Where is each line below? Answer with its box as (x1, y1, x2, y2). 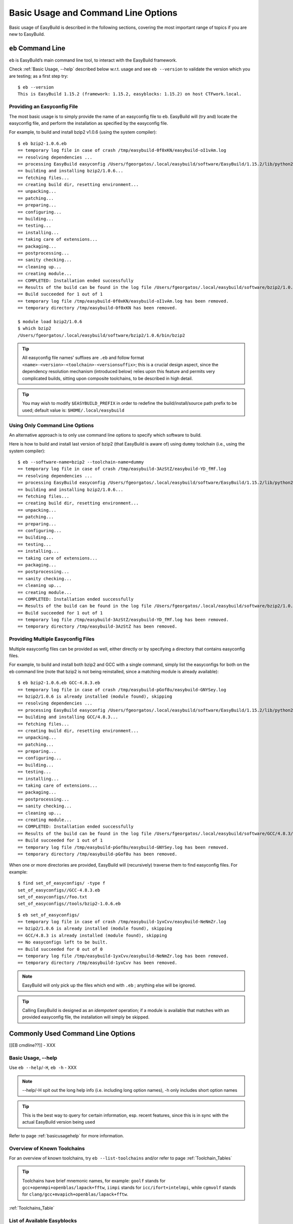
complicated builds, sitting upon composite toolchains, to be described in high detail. (22, 375, 193, 381)
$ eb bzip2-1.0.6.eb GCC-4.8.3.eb (18, 680, 100, 685)
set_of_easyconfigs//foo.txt (18, 894, 87, 899)
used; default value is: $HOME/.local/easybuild (22, 407, 125, 413)
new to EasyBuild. (9, 31, 45, 37)
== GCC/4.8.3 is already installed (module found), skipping (18, 933, 167, 938)
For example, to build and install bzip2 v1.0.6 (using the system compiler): (9, 129, 157, 135)
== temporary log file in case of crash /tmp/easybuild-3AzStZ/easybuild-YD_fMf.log (18, 466, 227, 472)
